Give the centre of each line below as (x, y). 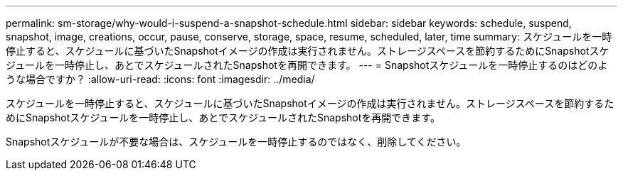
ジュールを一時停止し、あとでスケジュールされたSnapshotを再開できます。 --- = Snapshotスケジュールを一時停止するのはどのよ (307, 65)
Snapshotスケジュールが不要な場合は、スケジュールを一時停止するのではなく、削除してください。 (236, 142)
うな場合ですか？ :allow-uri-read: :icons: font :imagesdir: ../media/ (160, 79)
